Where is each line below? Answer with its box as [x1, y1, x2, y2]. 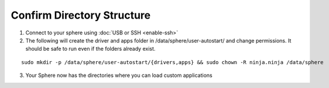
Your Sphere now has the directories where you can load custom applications [25, 72, 213, 79]
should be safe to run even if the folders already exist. [25, 45, 156, 52]
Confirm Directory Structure [11, 9, 151, 22]
